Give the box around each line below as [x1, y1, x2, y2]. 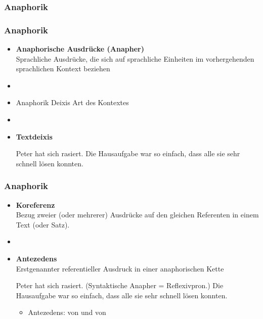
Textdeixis [16, 131, 53, 142]
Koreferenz [16, 199, 55, 210]
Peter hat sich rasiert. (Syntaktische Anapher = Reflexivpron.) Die [16, 280, 224, 291]
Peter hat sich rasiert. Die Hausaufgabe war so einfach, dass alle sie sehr [16, 148, 240, 159]
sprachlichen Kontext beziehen [16, 63, 110, 74]
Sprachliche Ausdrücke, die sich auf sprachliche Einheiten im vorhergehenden [16, 53, 254, 64]
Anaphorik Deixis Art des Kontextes [16, 97, 129, 108]
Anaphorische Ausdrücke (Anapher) [16, 43, 144, 54]
